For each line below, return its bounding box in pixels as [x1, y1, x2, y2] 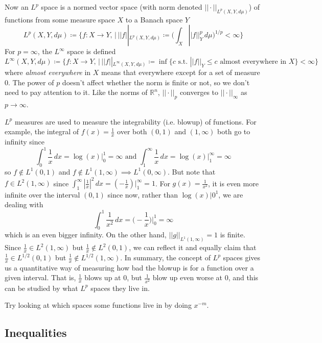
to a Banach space [125, 14, 183, 24]
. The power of [8, 77, 54, 87]
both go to [217, 126, 250, 137]
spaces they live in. [90, 282, 150, 293]
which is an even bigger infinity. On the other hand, [5, 229, 167, 240]
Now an [5, 2, 29, 12]
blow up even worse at [152, 272, 222, 283]
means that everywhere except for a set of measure [101, 67, 260, 78]
